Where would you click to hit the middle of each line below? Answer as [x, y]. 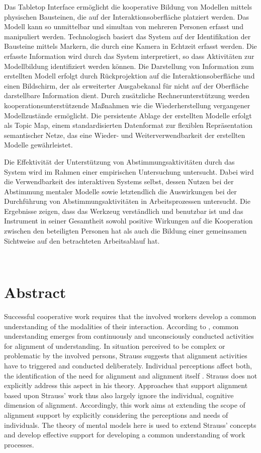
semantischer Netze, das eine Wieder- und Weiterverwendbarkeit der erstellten [125, 135]
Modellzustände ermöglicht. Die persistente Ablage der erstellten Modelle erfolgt [128, 115]
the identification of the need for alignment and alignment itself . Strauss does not [131, 375]
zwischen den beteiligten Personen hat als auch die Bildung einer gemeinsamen [125, 231]
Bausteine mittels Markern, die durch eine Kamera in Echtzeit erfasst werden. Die [130, 46]
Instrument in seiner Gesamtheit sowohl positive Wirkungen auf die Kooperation [128, 221]
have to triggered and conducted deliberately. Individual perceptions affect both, [128, 365]
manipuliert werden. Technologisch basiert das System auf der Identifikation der [127, 36]
